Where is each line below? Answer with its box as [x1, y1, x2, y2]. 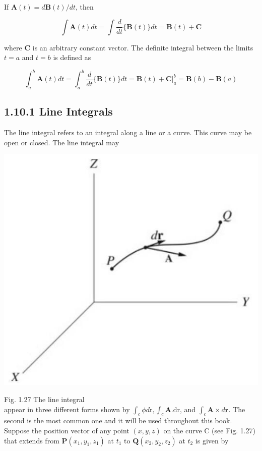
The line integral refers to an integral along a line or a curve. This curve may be [4, 127, 252, 138]
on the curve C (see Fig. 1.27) [163, 425, 256, 435]
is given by [195, 435, 229, 445]
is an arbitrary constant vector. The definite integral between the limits [32, 42, 253, 52]
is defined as [53, 52, 91, 63]
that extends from [4, 435, 59, 445]
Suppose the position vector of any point [4, 425, 129, 435]
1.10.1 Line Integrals [4, 103, 113, 119]
